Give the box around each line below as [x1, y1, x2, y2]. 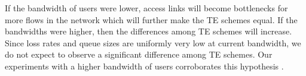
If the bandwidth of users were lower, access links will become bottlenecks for [5, 2, 288, 14]
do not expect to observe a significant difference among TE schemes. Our [5, 48, 273, 61]
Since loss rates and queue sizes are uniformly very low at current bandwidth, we [5, 36, 301, 49]
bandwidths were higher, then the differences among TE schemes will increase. [5, 25, 292, 37]
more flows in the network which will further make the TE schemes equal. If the [5, 13, 298, 26]
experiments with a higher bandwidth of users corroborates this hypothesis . [5, 59, 284, 72]
